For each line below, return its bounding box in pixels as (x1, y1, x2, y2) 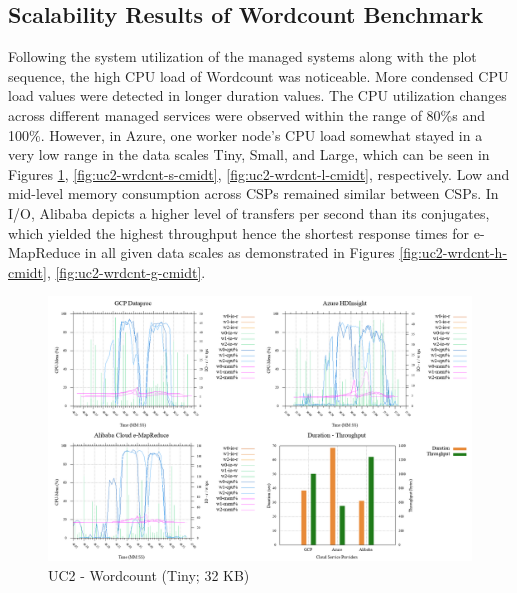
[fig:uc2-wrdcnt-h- (399, 242, 508, 263)
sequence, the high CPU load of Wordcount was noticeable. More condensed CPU (8, 65, 509, 86)
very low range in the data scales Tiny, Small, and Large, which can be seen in (8, 144, 490, 165)
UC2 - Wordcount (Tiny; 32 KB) (48, 564, 250, 585)
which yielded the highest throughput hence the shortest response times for (8, 222, 470, 243)
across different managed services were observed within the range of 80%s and (8, 104, 486, 125)
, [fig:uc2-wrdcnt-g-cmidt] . (46, 261, 206, 282)
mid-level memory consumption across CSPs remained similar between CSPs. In (8, 183, 499, 204)
